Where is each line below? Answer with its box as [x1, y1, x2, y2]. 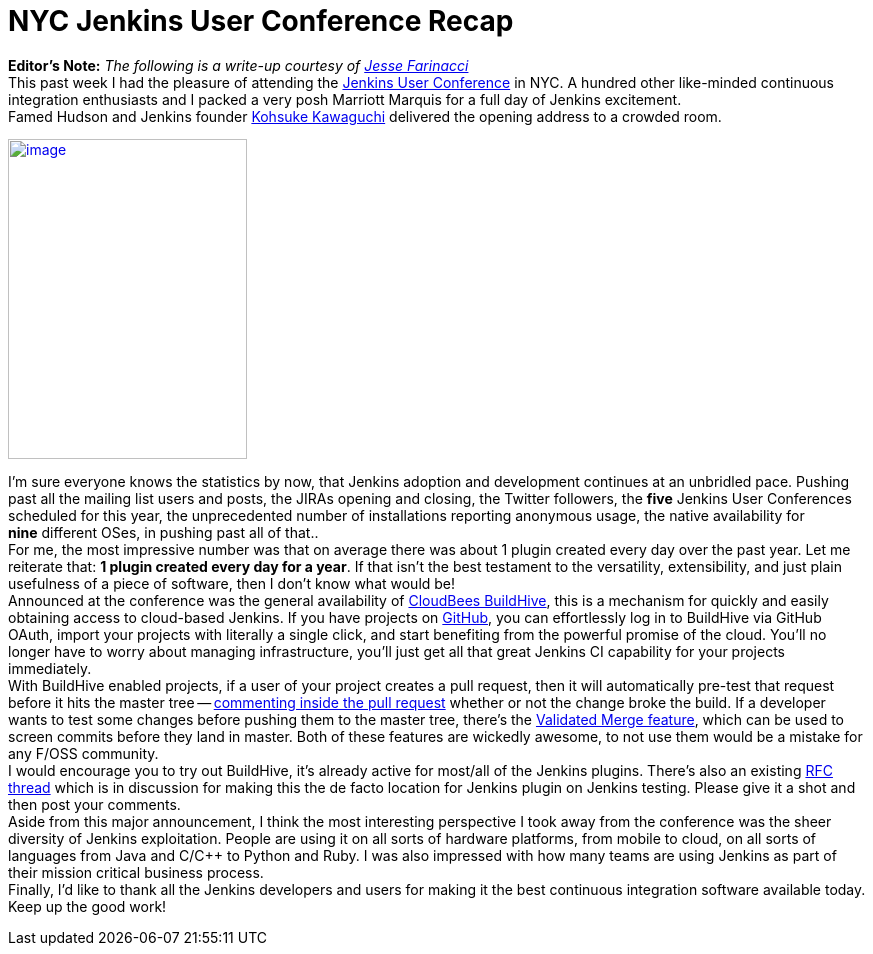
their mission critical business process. [8, 863, 264, 881]
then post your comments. [8, 795, 181, 813]
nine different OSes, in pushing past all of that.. [8, 523, 319, 541]
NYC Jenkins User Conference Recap [8, 4, 514, 38]
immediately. [8, 659, 92, 677]
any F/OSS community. [8, 744, 159, 762]
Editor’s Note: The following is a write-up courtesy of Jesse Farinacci [8, 56, 469, 74]
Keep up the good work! [8, 897, 167, 915]
